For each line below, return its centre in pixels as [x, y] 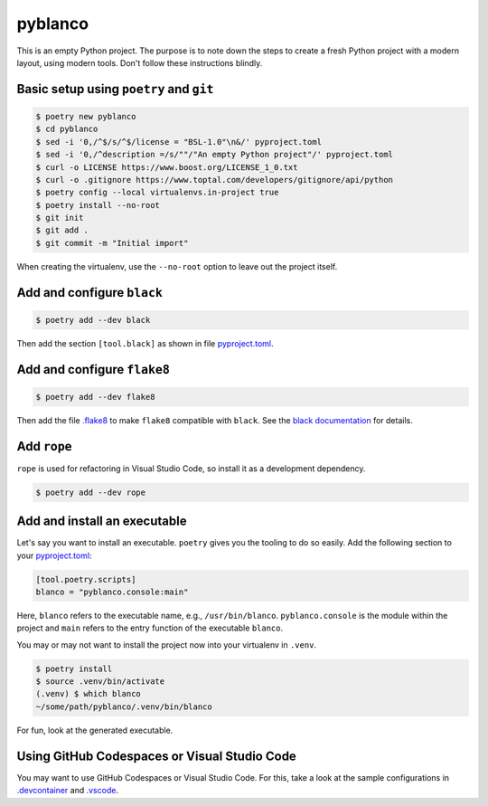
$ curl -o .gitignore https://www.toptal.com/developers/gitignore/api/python [214, 180]
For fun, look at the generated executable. [95, 730]
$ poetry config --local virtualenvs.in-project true [157, 193]
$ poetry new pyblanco [86, 116]
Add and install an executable [102, 522]
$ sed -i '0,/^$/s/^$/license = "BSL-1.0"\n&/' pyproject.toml [179, 142]
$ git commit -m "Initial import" [112, 243]
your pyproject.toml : [54, 555]
